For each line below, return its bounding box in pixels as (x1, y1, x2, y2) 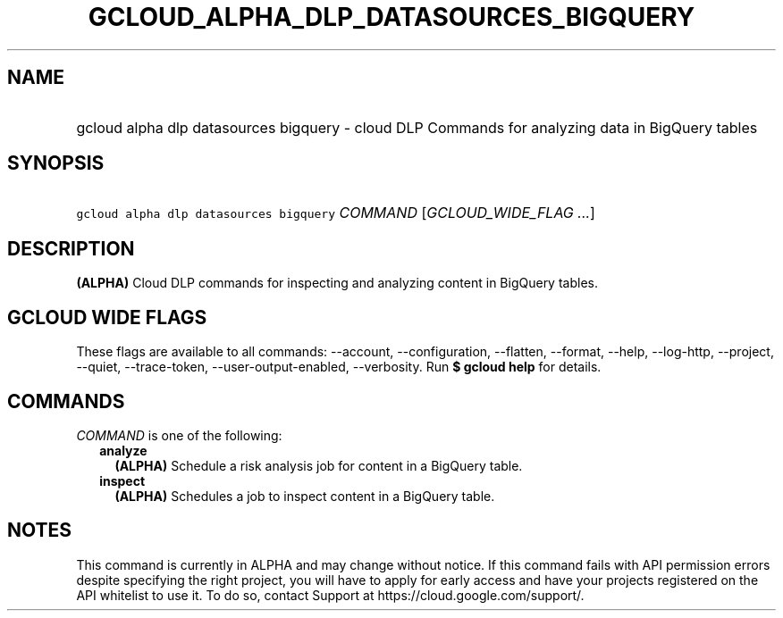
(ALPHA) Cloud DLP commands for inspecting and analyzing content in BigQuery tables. (76, 275, 598, 291)
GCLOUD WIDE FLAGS (7, 305, 207, 329)
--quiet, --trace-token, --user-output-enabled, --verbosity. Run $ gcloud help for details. (76, 359, 602, 375)
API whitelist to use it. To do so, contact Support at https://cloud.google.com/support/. (76, 587, 585, 603)
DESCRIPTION (7, 237, 135, 260)
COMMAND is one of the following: (76, 427, 282, 443)
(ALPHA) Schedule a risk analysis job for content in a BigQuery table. (114, 457, 523, 473)
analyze (99, 442, 147, 458)
